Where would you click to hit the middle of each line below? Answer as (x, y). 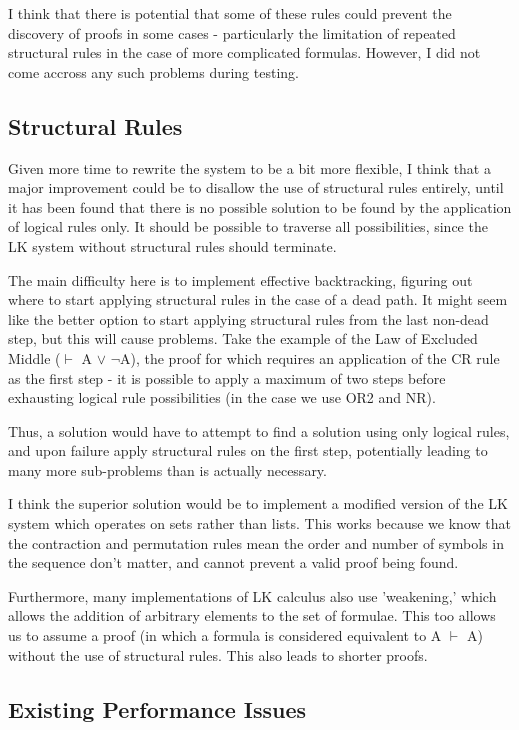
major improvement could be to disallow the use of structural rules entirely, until (256, 187)
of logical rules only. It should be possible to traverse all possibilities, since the (248, 226)
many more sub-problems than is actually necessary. (167, 469)
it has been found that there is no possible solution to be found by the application (260, 206)
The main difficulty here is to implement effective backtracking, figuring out (240, 279)
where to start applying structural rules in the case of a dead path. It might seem (258, 299)
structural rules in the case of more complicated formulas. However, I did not (244, 52)
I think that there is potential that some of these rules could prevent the (230, 13)
